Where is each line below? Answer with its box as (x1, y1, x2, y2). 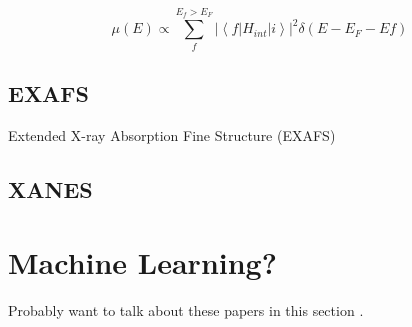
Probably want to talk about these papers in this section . (8, 300, 364, 321)
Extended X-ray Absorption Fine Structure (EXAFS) (8, 124, 336, 145)
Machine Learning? (8, 242, 277, 283)
